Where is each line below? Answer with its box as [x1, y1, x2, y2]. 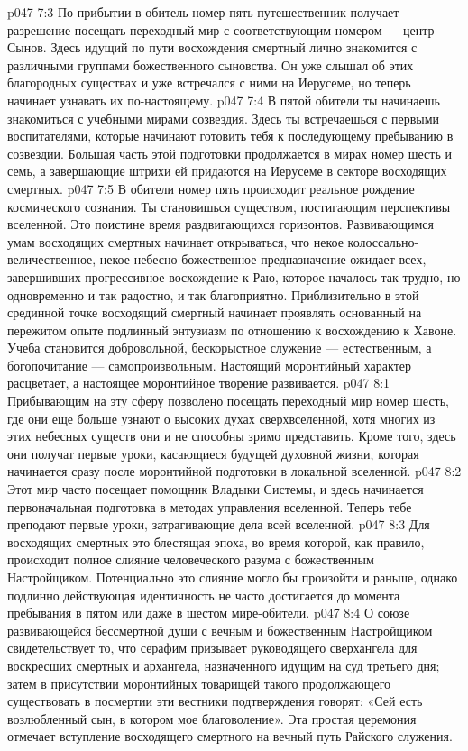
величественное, [7, 250, 96, 269]
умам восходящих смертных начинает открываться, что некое [7, 232, 344, 251]
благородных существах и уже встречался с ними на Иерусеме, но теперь [7, 73, 411, 92]
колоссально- [347, 232, 419, 251]
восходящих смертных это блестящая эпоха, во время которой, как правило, [7, 532, 425, 551]
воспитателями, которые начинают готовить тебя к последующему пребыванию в [7, 126, 454, 145]
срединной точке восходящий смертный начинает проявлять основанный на [7, 303, 422, 322]
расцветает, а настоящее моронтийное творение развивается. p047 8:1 [7, 373, 390, 392]
